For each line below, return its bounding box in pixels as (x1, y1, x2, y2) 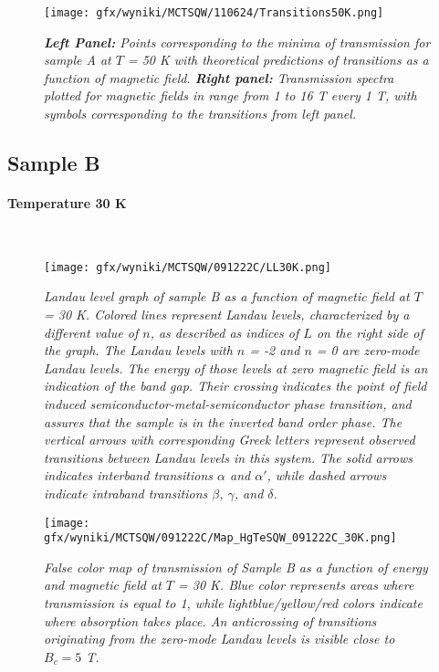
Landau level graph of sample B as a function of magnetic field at (44, 287, 410, 306)
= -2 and (249, 341, 300, 360)
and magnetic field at (44, 575, 162, 594)
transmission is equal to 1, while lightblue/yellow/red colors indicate (44, 593, 423, 613)
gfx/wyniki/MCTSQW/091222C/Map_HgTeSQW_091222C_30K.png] (44, 531, 397, 545)
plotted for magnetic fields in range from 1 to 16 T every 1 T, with (44, 86, 417, 105)
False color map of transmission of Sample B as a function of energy (44, 557, 428, 576)
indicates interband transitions (44, 466, 213, 485)
